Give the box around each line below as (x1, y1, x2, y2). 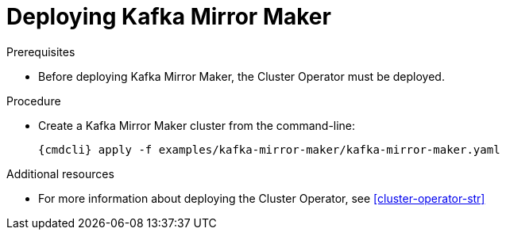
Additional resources (6, 166, 114, 181)
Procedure (6, 93, 61, 108)
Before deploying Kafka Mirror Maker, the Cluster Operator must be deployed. (38, 69, 445, 83)
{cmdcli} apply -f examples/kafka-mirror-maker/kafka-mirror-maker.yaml (38, 143, 500, 156)
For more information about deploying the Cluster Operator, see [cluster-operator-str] (38, 191, 485, 205)
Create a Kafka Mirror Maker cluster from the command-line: (38, 118, 356, 132)
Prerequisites (6, 44, 75, 59)
